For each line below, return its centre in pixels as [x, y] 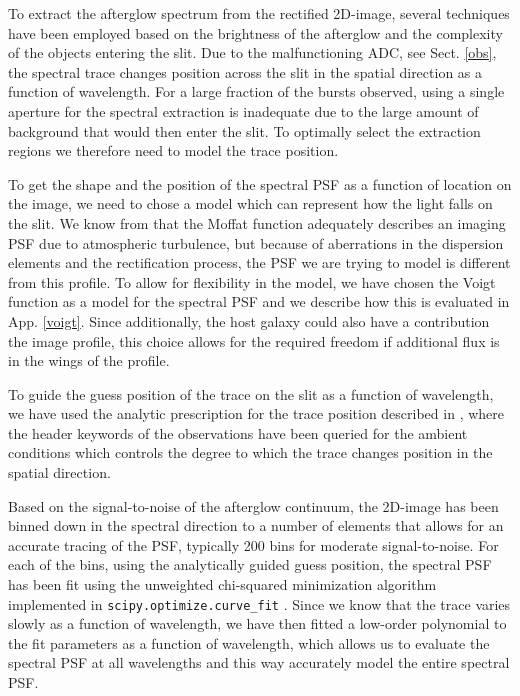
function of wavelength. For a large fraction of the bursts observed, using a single [256, 91]
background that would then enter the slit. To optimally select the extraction [244, 130]
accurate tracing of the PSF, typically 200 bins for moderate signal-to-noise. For [253, 544]
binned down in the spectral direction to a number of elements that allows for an [256, 525]
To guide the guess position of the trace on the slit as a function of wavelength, [251, 393]
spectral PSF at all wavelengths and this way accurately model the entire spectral [259, 662]
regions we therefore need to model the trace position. [173, 150]
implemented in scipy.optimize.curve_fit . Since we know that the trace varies [259, 603]
